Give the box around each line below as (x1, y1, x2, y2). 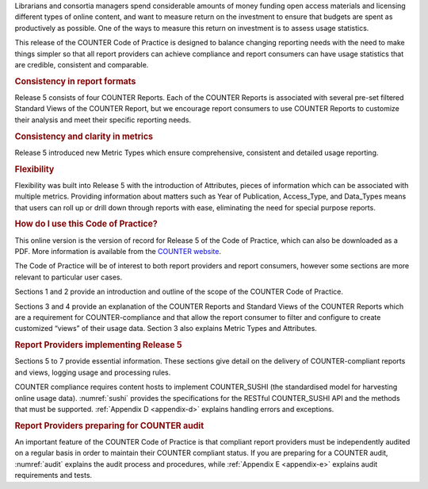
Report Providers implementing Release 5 (14, 340, 182, 351)
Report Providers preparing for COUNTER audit (14, 420, 204, 431)
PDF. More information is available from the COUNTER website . (14, 247, 222, 256)
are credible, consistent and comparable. (14, 60, 149, 69)
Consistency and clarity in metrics (14, 131, 154, 142)
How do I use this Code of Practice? (14, 218, 158, 229)
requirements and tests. (14, 471, 93, 480)
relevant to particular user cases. (14, 272, 123, 282)
